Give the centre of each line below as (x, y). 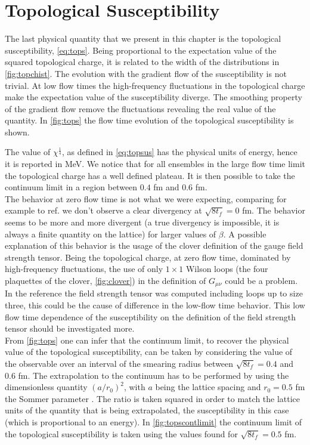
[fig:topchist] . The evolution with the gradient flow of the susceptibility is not (146, 73)
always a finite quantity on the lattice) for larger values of (111, 234)
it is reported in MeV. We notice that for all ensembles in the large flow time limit (155, 164)
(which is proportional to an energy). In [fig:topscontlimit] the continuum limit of (154, 421)
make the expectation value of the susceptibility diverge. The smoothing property (154, 97)
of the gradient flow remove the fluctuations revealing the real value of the (140, 108)
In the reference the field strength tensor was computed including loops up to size (154, 293)
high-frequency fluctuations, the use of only (84, 269)
